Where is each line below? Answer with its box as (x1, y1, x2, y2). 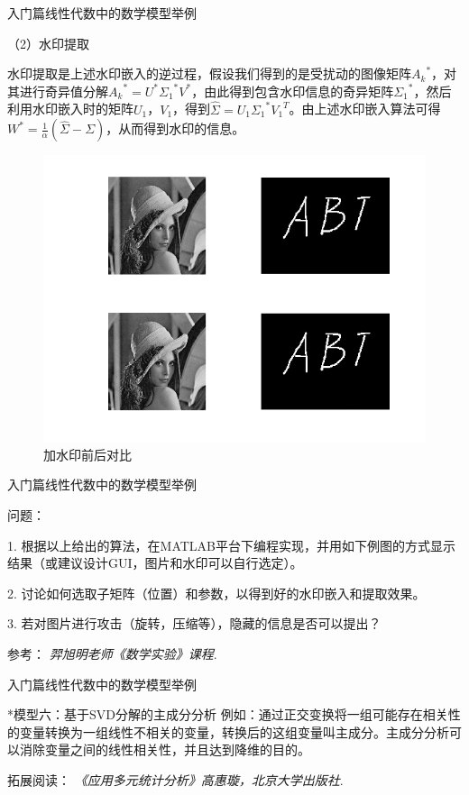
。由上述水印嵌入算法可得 (289, 99, 441, 118)
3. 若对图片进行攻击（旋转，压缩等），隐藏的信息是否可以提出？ (7, 614, 382, 633)
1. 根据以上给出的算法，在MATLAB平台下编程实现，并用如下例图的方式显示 (7, 535, 455, 554)
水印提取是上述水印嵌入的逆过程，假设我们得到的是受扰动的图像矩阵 (7, 64, 411, 83)
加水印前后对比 (43, 444, 132, 463)
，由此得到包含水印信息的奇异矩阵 (191, 81, 394, 100)
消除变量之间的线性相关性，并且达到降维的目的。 (19, 740, 310, 759)
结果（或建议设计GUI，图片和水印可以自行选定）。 (7, 553, 303, 572)
